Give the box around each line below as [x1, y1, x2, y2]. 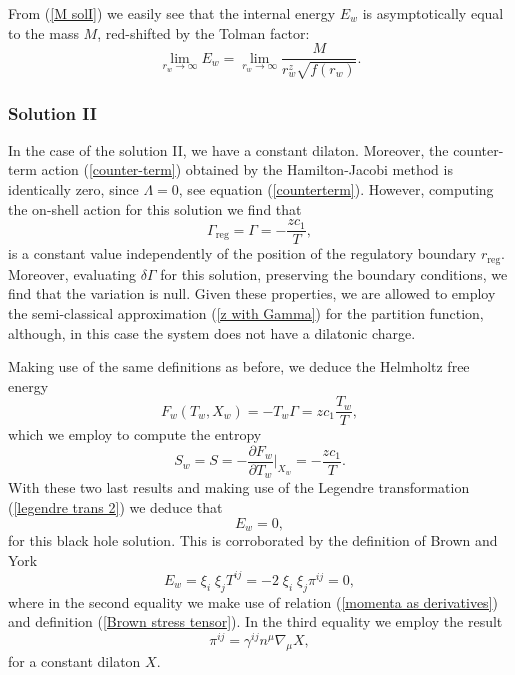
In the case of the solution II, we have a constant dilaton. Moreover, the [8, 139, 449, 160]
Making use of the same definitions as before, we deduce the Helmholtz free [8, 356, 470, 377]
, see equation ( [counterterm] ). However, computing [178, 179, 494, 200]
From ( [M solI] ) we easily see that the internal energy [8, 3, 336, 23]
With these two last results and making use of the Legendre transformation [8, 477, 470, 498]
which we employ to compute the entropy [8, 424, 262, 445]
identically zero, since [8, 179, 139, 200]
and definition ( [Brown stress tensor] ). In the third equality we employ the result [8, 611, 503, 632]
